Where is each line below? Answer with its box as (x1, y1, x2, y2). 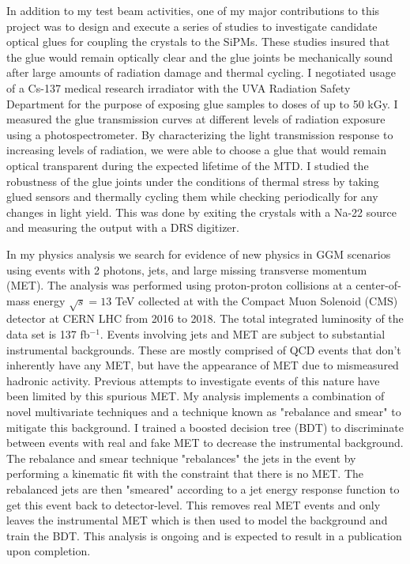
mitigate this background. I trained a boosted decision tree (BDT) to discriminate (6, 418, 404, 435)
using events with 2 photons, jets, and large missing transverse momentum (6, 261, 367, 278)
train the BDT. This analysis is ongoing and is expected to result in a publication (6, 527, 402, 543)
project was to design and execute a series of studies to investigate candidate (6, 17, 378, 34)
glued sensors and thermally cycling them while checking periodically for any (6, 188, 378, 205)
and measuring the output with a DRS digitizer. (6, 219, 239, 236)
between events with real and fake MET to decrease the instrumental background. (6, 434, 404, 451)
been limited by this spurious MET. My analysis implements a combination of (6, 388, 385, 404)
